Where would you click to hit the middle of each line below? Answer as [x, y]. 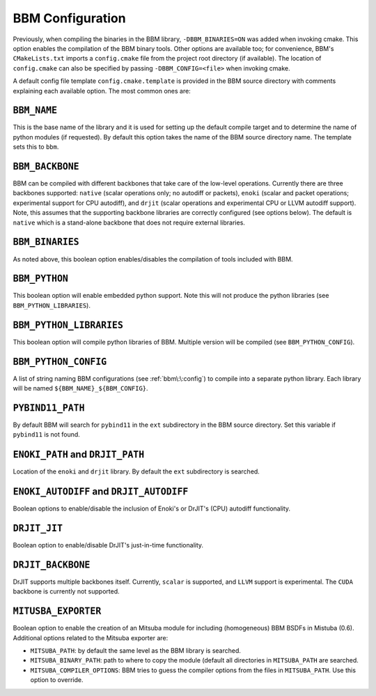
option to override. [57, 680]
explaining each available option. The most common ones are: [102, 91]
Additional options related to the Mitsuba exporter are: [91, 637]
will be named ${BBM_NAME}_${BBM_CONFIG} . [81, 388]
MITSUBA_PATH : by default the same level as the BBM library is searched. [136, 651]
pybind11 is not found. [46, 434]
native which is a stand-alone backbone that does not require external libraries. [129, 222]
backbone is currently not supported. [66, 591]
